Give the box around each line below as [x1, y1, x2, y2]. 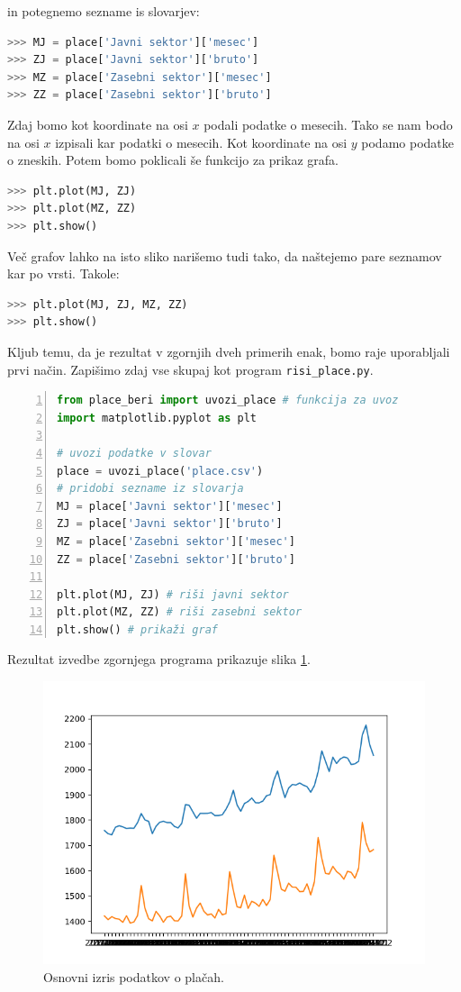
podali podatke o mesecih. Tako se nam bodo [203, 114, 453, 133]
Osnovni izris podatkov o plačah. [43, 967, 224, 986]
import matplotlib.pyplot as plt [57, 411, 257, 424]
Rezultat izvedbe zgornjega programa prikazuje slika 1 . [7, 650, 311, 669]
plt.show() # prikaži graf [57, 623, 218, 636]
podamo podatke [361, 132, 454, 151]
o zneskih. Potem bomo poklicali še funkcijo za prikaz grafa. [7, 150, 339, 169]
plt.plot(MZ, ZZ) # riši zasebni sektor [57, 605, 303, 619]
